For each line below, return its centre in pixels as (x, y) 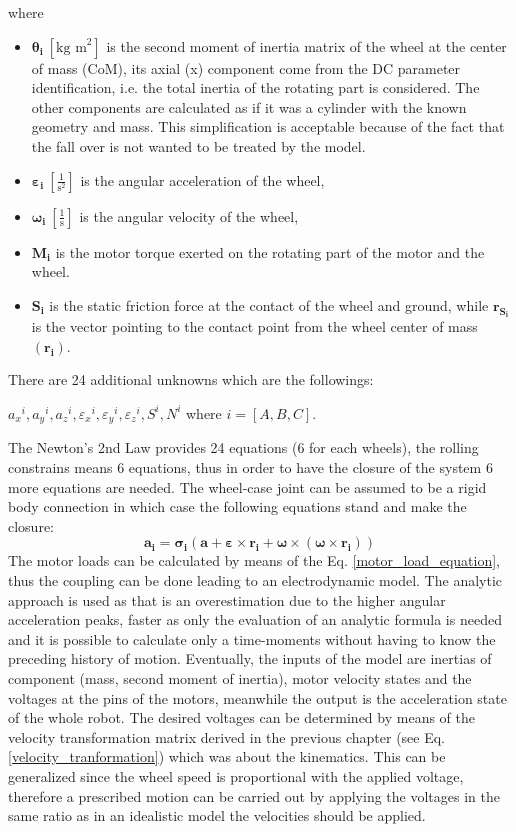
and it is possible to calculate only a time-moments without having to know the (252, 638)
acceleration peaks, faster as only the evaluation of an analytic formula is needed (255, 619)
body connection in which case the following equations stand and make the (237, 506)
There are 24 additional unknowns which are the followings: (191, 379)
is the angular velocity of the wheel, (189, 215)
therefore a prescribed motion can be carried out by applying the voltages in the (254, 795)
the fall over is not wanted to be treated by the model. (198, 145)
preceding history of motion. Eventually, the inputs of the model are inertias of (250, 658)
